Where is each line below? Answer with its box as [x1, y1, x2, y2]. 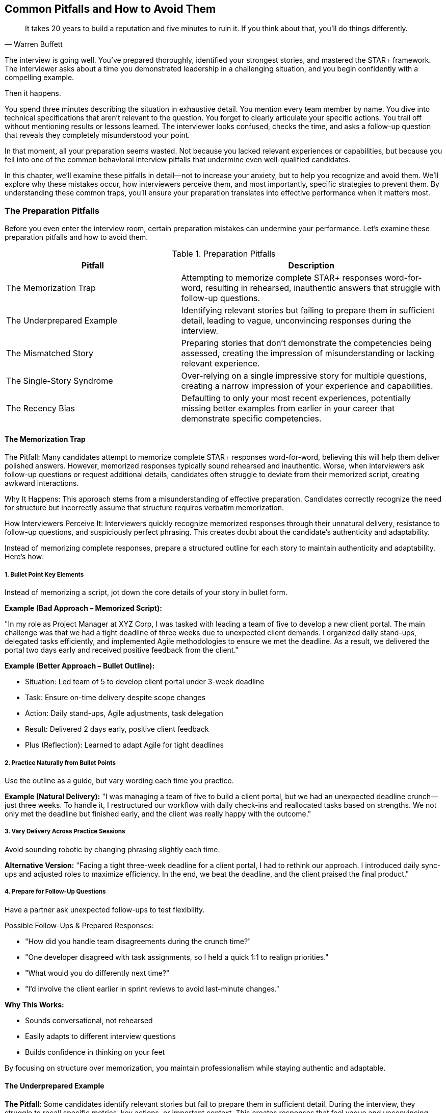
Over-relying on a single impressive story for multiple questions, [181, 370, 427, 381]
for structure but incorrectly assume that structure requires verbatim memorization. [5, 503, 284, 512]
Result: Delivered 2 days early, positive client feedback [25, 725, 209, 734]
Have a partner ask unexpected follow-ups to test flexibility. [5, 905, 205, 914]
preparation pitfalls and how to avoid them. [5, 233, 148, 242]
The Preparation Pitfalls [5, 205, 99, 216]
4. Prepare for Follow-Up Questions [5, 888, 106, 896]
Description [288, 260, 335, 271]
